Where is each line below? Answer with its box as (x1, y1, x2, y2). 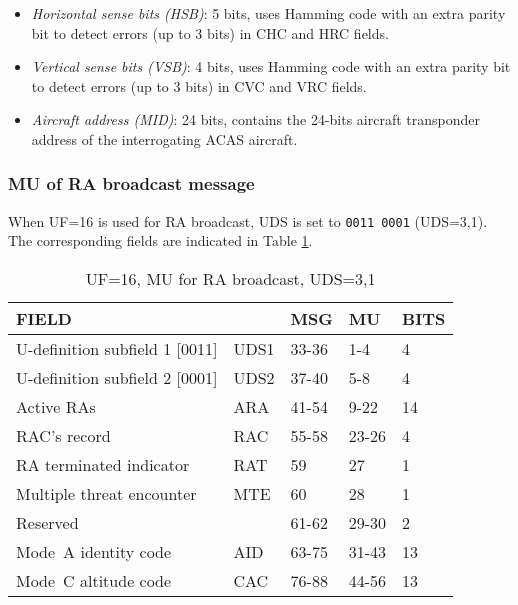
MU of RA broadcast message (8, 171, 255, 196)
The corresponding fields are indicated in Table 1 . (8, 230, 313, 251)
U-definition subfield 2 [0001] (16, 366, 218, 390)
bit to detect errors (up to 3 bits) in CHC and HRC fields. (31, 22, 389, 43)
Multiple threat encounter (16, 482, 197, 506)
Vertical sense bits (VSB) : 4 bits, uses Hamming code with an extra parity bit (31, 56, 511, 77)
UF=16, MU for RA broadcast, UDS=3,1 (85, 267, 376, 291)
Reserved (16, 511, 79, 535)
